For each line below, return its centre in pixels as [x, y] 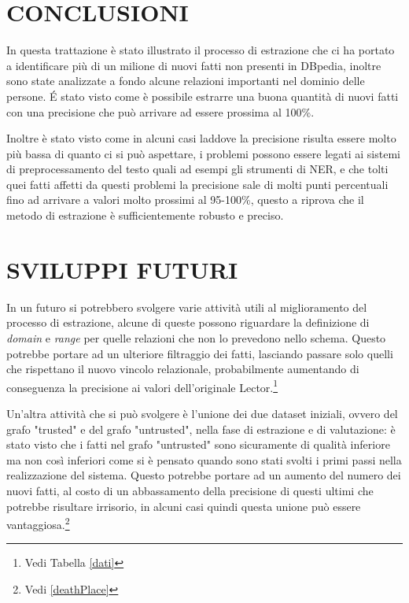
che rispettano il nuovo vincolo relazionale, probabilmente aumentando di [183, 369]
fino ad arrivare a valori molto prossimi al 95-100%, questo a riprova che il [185, 200]
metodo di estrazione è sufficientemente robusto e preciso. [145, 215]
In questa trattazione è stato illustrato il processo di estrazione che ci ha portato [201, 50]
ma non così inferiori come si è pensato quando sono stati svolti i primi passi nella [204, 459]
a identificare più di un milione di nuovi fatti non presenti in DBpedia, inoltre [194, 65]
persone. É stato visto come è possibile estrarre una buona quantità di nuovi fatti [203, 96]
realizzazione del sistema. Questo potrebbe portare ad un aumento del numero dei [204, 475]
